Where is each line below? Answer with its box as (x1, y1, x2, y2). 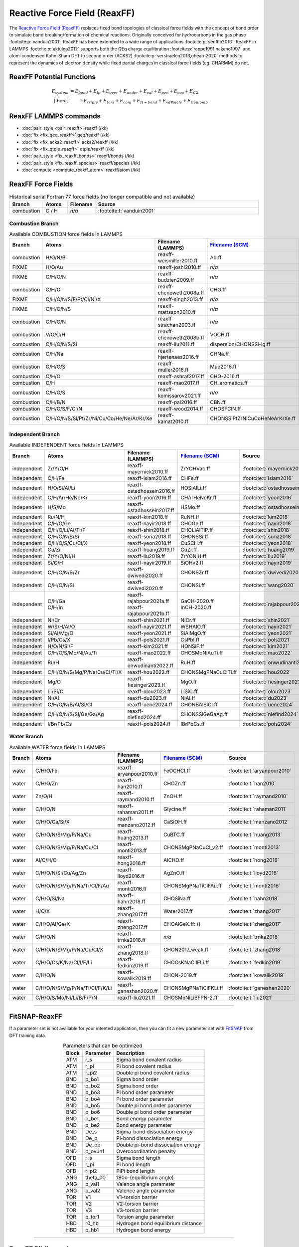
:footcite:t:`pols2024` (242, 720, 292, 727)
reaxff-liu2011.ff (157, 341, 195, 348)
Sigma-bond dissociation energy (116, 1128, 193, 1135)
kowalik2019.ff (117, 975, 151, 982)
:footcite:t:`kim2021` (242, 642, 290, 649)
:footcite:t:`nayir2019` (242, 559, 293, 566)
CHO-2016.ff (210, 373, 240, 380)
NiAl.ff (180, 694, 195, 701)
